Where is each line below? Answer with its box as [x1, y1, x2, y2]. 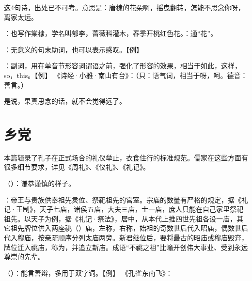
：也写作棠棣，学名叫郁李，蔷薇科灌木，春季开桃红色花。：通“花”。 [4, 28, 218, 38]
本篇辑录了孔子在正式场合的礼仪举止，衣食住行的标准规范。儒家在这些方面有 [4, 152, 248, 162]
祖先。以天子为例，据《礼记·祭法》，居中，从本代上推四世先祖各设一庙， [4, 213, 236, 223]
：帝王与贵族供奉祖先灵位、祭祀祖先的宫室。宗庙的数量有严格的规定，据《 [4, 194, 241, 204]
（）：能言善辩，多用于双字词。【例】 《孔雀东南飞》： [4, 267, 173, 278]
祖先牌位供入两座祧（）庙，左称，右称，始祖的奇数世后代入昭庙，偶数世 [10, 223, 241, 233]
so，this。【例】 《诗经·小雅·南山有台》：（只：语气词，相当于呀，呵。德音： [4, 70, 248, 80]
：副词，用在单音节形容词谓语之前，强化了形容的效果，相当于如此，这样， [4, 61, 241, 71]
